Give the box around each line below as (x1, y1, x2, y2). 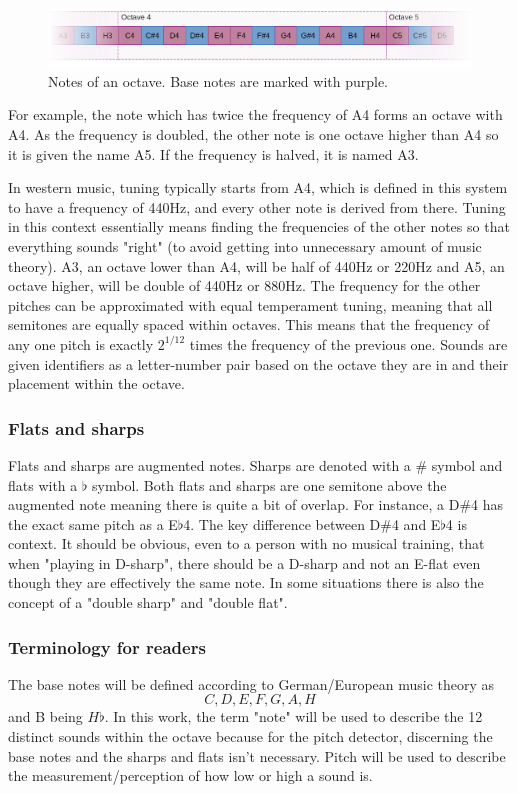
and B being (8, 706, 83, 727)
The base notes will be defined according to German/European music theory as (8, 673, 495, 694)
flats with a (8, 474, 78, 495)
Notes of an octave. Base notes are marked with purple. (48, 70, 389, 91)
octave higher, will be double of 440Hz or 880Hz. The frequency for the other (8, 275, 481, 296)
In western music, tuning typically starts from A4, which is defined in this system (8, 177, 508, 198)
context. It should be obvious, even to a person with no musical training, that (8, 533, 485, 554)
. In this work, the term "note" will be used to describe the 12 (104, 706, 483, 727)
